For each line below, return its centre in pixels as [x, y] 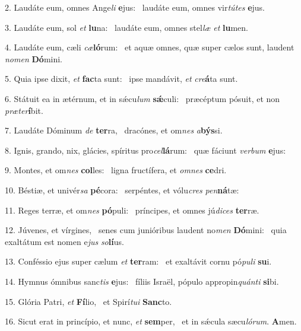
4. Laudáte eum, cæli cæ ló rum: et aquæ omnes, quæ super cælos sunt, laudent [150, 47]
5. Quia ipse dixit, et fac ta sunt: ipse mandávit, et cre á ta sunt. [121, 79]
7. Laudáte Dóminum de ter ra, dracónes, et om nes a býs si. [114, 130]
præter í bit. [24, 110]
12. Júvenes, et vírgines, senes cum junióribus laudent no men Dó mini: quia [146, 230]
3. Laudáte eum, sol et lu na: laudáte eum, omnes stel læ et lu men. [126, 27]
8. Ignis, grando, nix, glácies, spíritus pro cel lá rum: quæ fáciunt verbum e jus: [145, 150]
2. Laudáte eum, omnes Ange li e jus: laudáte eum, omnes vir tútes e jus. [135, 7]
